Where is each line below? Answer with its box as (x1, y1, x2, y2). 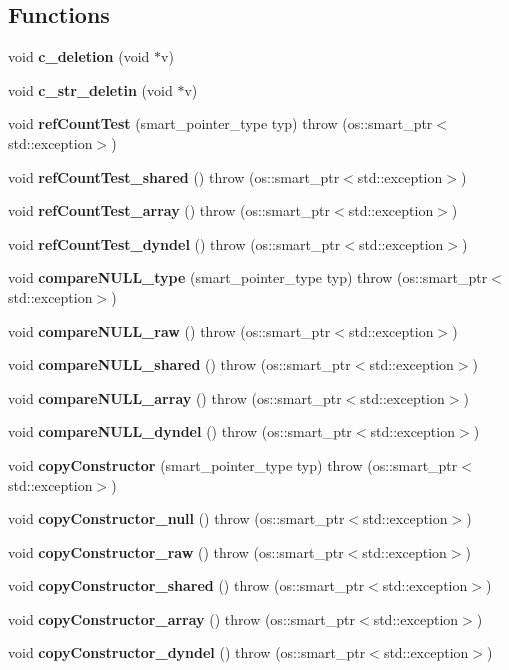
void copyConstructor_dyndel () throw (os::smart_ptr (8, 642, 366, 663)
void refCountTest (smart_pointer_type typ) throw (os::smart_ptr (8, 113, 433, 134)
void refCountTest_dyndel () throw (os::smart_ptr (8, 233, 341, 254)
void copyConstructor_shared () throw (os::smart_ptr (8, 575, 365, 596)
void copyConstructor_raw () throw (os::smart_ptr (8, 541, 344, 562)
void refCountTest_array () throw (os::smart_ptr (8, 200, 331, 221)
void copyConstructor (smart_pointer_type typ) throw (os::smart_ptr (8, 454, 458, 475)
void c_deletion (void (8, 46, 150, 67)
